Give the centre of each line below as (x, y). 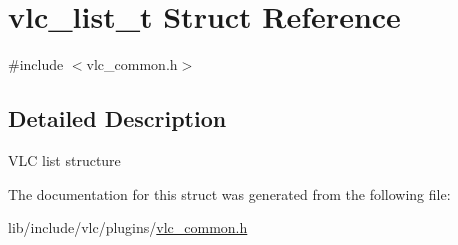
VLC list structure (64, 159)
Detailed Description (117, 118)
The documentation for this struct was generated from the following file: (229, 193)
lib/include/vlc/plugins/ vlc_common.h (128, 227)
